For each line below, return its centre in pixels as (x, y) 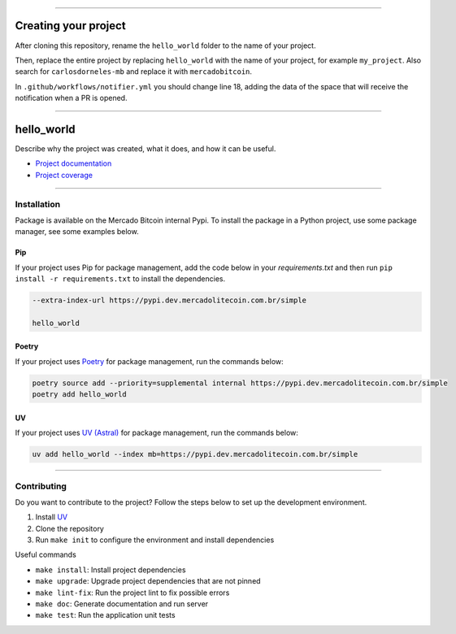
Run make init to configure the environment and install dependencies (155, 540)
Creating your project (70, 26)
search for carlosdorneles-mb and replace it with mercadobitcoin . (133, 72)
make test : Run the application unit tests (105, 615)
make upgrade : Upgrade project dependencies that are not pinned (148, 581)
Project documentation (74, 163)
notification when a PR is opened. (71, 98)
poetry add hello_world (80, 395)
